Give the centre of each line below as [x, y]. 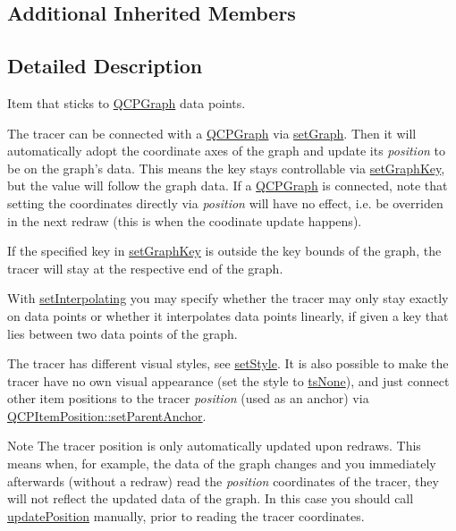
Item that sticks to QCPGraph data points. [127, 102]
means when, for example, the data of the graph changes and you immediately [222, 464]
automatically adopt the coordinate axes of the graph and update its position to [227, 151]
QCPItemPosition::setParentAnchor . [107, 415]
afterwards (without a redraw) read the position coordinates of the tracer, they [223, 480]
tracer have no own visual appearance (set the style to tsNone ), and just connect [228, 380]
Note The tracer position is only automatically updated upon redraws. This [214, 446]
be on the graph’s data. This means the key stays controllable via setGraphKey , [226, 168]
